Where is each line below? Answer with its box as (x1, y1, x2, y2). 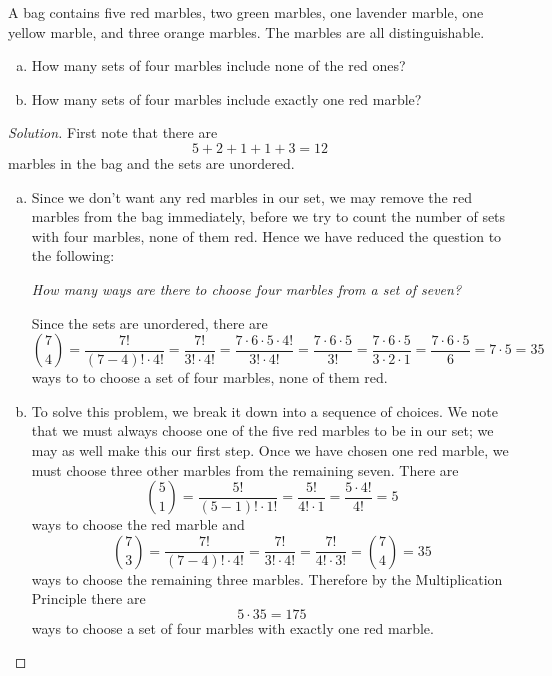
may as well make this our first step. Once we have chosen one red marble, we (31, 439, 509, 460)
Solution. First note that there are (8, 122, 218, 143)
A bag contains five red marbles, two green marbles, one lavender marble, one (8, 2, 484, 22)
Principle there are (31, 588, 146, 609)
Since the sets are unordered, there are (31, 312, 268, 333)
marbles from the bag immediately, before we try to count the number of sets (31, 206, 506, 227)
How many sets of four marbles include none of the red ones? (31, 55, 406, 76)
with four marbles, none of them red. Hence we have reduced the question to (31, 225, 502, 246)
